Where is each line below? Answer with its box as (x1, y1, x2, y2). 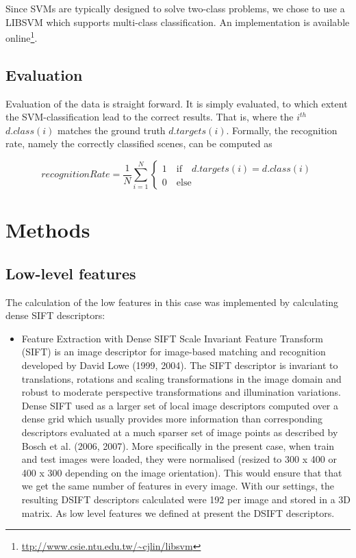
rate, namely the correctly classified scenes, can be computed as (5, 136, 272, 151)
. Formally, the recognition (226, 123, 338, 137)
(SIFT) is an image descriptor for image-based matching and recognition (21, 344, 326, 359)
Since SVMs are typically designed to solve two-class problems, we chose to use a (5, 1, 345, 15)
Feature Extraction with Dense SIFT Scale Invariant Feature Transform (21, 331, 323, 345)
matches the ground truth (57, 123, 166, 137)
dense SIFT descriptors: (5, 308, 105, 322)
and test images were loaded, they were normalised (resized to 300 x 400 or (21, 452, 337, 466)
